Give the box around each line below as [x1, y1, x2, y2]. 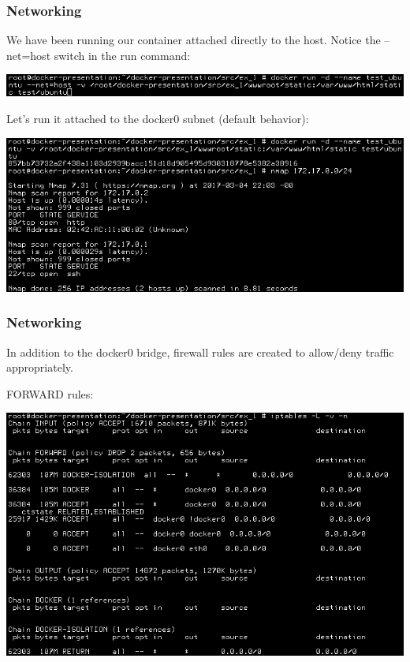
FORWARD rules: [6, 385, 94, 402]
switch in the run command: [54, 47, 191, 63]
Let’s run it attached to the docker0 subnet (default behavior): [6, 110, 309, 126]
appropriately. [6, 359, 73, 376]
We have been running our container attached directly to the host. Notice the [6, 32, 381, 48]
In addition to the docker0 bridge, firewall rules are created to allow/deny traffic [6, 343, 394, 360]
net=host [6, 47, 51, 63]
